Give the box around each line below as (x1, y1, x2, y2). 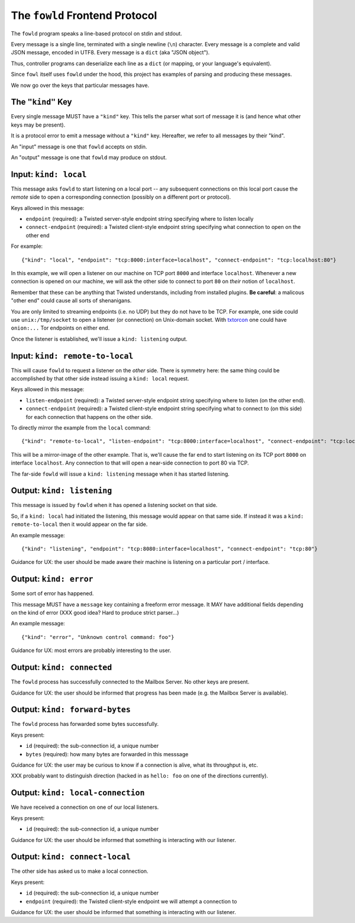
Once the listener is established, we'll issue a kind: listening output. (11, 335, 188, 343)
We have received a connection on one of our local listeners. (11, 803, 159, 811)
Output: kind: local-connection (11, 788, 145, 798)
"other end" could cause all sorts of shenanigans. (11, 297, 132, 304)
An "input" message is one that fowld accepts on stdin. (11, 143, 147, 150)
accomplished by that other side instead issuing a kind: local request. (11, 375, 189, 382)
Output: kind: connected (11, 663, 112, 673)
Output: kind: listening (11, 486, 112, 496)
